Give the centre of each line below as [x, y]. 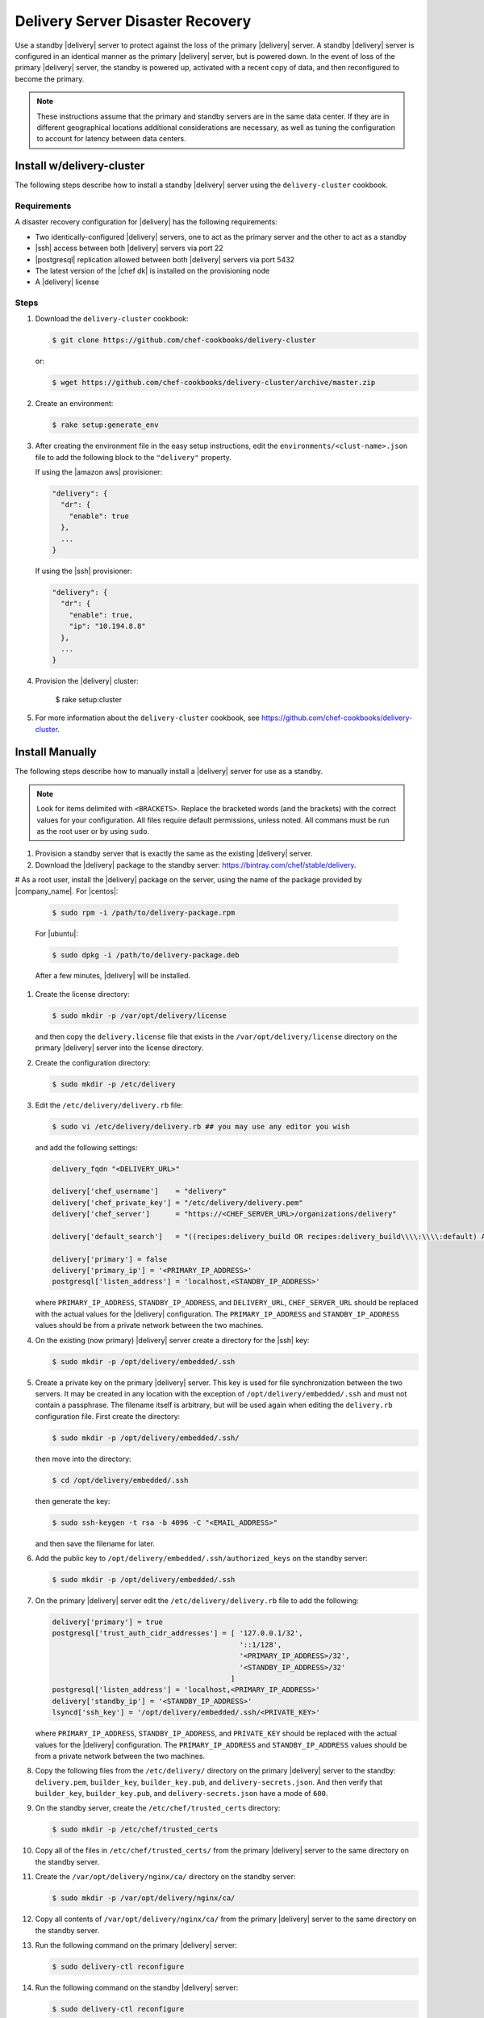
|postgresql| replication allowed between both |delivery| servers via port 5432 [165, 259]
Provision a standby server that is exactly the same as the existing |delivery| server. [174, 854]
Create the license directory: [83, 994]
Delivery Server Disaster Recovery [133, 21]
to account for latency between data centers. [111, 139]
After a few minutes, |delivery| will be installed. [113, 976]
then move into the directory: [83, 1459]
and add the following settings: [86, 1147]
